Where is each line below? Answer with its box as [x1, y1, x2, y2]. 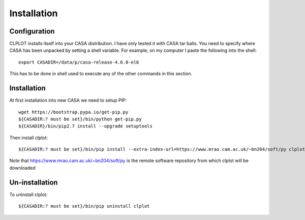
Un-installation [9, 178, 58, 186]
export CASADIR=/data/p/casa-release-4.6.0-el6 [18, 59, 139, 65]
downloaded [9, 165, 36, 171]
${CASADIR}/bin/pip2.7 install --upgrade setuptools [18, 123, 152, 129]
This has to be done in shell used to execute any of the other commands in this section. [9, 71, 193, 77]
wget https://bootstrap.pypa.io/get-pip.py [18, 109, 129, 115]
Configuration [9, 27, 55, 36]
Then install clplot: [9, 135, 48, 141]
